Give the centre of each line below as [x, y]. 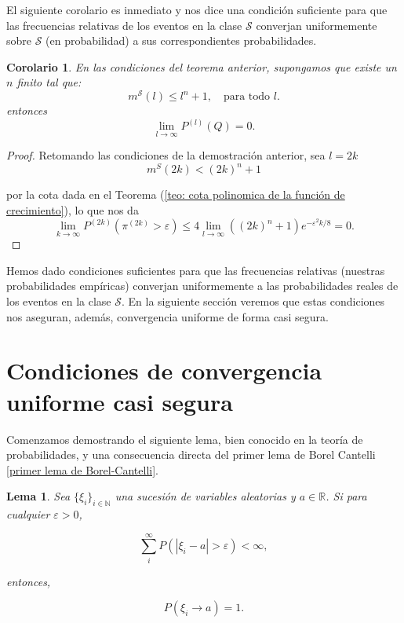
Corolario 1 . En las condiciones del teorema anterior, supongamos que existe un [202, 66]
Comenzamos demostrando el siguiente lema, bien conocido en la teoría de [185, 439]
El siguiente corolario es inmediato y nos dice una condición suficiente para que [197, 9]
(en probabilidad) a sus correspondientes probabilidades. [181, 40]
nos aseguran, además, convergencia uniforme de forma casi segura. [167, 316]
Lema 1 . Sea [38, 496]
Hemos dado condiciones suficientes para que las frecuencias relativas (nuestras [196, 270]
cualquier [28, 514]
